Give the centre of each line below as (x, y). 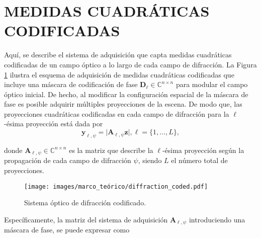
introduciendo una (217, 219)
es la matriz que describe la (111, 150)
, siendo (150, 160)
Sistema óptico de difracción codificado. (85, 203)
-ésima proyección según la (203, 150)
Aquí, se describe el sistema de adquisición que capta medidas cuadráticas (118, 55)
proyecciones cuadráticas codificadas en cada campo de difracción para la (117, 113)
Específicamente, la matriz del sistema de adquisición (86, 219)
